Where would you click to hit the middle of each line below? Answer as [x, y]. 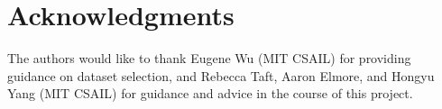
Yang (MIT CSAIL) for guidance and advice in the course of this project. [210, 93]
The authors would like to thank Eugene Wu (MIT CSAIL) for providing [209, 58]
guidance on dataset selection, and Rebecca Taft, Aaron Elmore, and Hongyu [221, 75]
